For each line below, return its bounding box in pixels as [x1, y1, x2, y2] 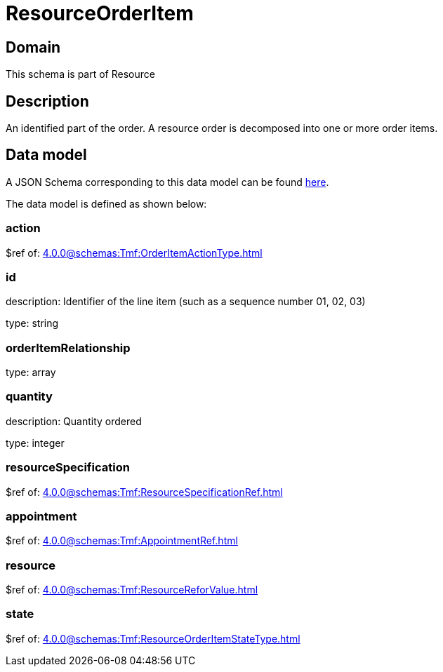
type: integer [6, 436, 65, 449]
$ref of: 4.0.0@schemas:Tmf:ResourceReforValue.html [6, 584, 258, 596]
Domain [6, 38, 61, 56]
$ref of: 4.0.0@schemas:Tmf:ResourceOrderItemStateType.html [6, 632, 300, 645]
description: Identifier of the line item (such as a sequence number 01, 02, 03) [6, 295, 366, 308]
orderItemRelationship [6, 340, 131, 355]
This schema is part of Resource [6, 68, 155, 81]
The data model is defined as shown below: [6, 197, 207, 210]
